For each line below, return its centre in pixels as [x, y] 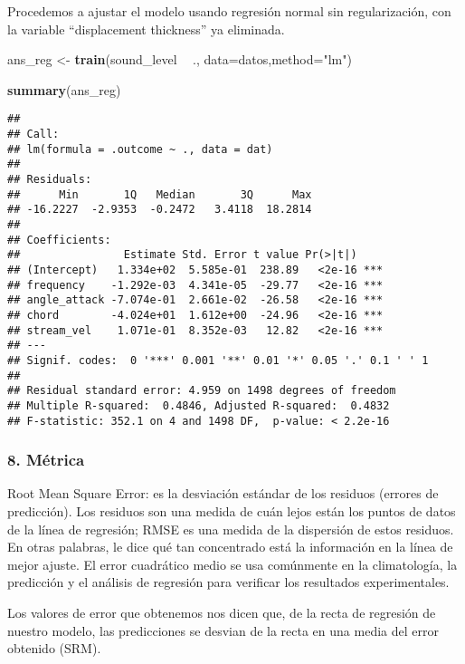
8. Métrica [46, 460]
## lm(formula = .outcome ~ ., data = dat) [140, 149]
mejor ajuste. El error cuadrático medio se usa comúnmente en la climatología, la [232, 564]
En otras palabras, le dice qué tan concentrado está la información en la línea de [230, 547]
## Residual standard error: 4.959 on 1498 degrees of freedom [202, 391]
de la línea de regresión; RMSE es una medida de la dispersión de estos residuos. [231, 529]
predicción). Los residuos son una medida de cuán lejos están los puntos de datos [232, 510]
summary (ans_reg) [64, 89]
